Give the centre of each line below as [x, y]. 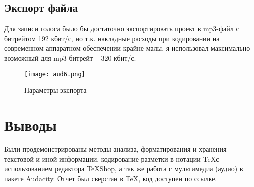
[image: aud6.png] [55, 74]
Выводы [30, 125]
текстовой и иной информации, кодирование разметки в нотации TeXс [112, 159]
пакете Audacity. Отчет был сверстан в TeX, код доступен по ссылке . [111, 178]
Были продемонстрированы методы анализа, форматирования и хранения [115, 149]
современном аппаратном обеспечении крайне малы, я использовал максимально [127, 48]
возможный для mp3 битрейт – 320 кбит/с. [70, 58]
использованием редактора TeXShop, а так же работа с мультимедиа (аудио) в [124, 169]
